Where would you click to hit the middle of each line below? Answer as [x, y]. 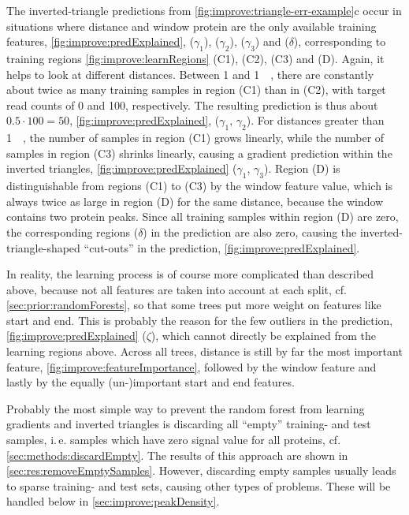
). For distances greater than [315, 120]
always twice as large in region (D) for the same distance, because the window [195, 201]
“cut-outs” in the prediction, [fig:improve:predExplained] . [222, 247]
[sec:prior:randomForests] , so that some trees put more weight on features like [194, 305]
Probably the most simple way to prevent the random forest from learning [186, 408]
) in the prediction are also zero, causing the [250, 231]
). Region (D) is [302, 168]
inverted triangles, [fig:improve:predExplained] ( [122, 168]
